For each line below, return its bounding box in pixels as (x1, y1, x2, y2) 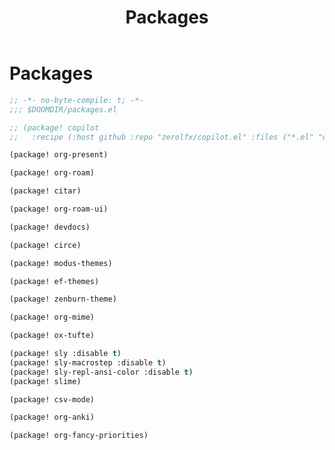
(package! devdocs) (9, 222, 91, 232)
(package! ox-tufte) (9, 331, 96, 341)
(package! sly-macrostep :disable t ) (9, 357, 167, 368)
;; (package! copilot (9, 122, 100, 133)
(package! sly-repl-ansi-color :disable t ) (9, 367, 194, 377)
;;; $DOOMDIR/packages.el (9, 104, 117, 115)
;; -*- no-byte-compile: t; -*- (9, 95, 144, 105)
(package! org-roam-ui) (9, 204, 109, 215)
